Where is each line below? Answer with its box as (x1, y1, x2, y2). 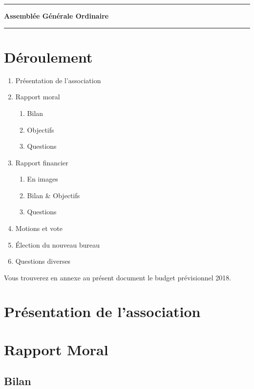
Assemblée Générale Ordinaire (4, 11, 109, 21)
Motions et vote (15, 223, 63, 233)
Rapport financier (15, 157, 68, 167)
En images (27, 174, 58, 184)
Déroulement (4, 46, 93, 67)
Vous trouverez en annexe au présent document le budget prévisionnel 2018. (4, 272, 232, 282)
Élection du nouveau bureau (15, 239, 100, 250)
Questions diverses (15, 256, 71, 266)
